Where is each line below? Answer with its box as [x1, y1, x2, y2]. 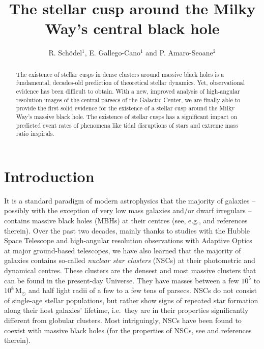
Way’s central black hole [45, 18, 220, 39]
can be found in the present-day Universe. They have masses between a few [4, 275, 239, 285]
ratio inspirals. [16, 129, 54, 138]
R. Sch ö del [48, 47, 82, 58]
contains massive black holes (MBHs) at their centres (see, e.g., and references [4, 215, 248, 226]
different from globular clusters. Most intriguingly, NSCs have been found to [4, 315, 242, 326]
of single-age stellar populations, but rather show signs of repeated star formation [4, 295, 258, 305]
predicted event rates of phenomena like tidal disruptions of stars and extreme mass [16, 121, 238, 129]
